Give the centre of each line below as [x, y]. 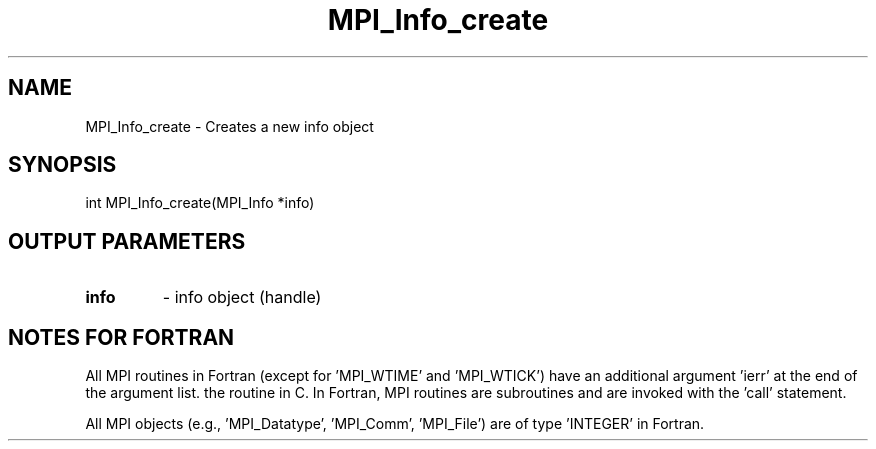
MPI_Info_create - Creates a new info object [229, 126]
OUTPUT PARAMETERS [127, 241]
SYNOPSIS [62, 165]
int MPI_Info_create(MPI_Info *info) [200, 203]
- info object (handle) [242, 297]
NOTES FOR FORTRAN [121, 337]
